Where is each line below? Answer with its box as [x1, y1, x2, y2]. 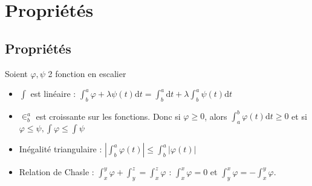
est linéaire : [30, 87, 76, 100]
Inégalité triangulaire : [19, 143, 102, 155]
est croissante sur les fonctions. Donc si [36, 110, 181, 122]
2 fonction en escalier [48, 67, 126, 79]
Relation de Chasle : [19, 166, 94, 178]
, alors [204, 110, 227, 122]
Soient [5, 67, 28, 79]
